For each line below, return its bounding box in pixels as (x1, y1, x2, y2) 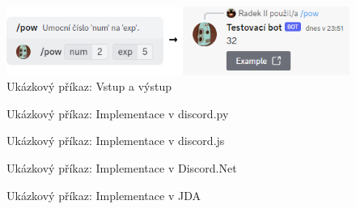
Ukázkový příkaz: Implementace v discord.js (6, 132, 225, 149)
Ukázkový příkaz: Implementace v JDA (6, 186, 201, 203)
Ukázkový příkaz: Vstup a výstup (6, 78, 172, 95)
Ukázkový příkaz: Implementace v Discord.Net (6, 160, 237, 177)
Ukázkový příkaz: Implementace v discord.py (6, 104, 229, 122)
